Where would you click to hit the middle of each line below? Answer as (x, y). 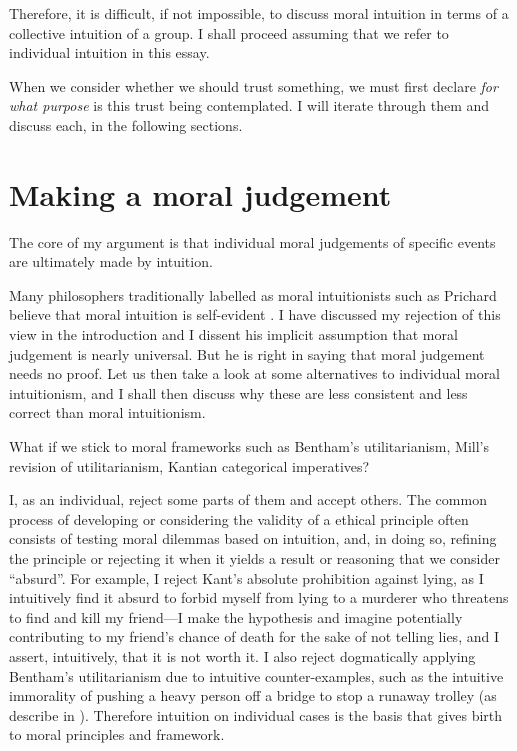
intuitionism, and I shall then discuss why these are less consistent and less (238, 392)
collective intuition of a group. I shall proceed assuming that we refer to (229, 32)
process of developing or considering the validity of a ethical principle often (239, 518)
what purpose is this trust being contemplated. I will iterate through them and (249, 105)
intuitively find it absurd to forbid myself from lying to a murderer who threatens (259, 597)
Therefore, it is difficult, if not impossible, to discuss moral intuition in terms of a (259, 13)
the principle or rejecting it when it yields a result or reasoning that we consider (254, 558)
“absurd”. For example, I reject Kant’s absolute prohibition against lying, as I (246, 577)
